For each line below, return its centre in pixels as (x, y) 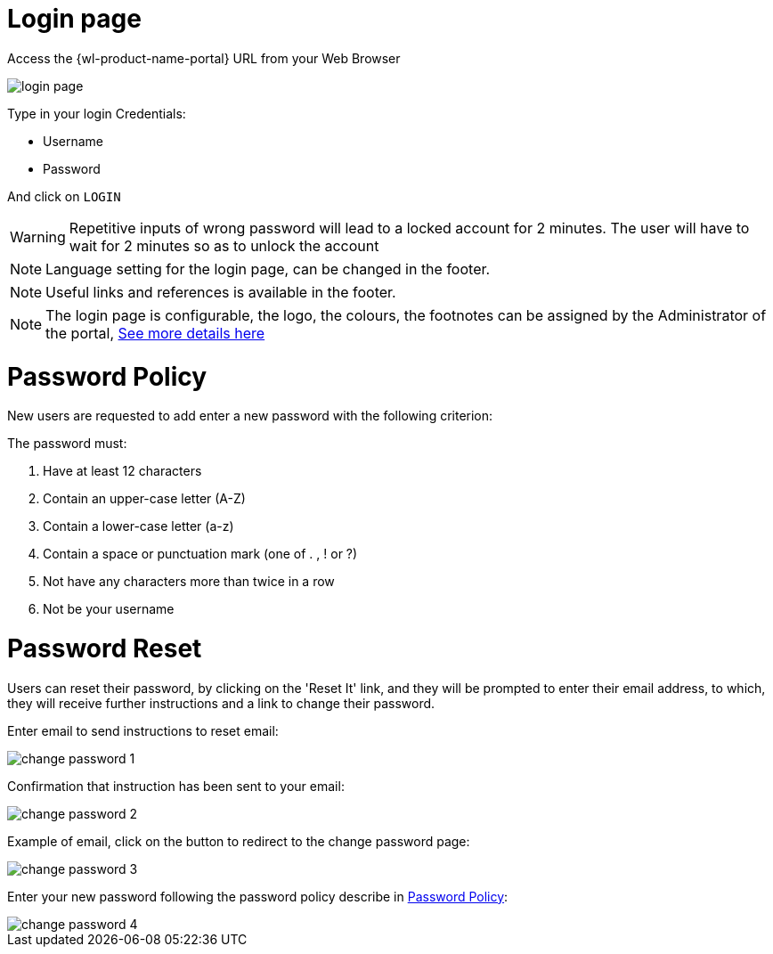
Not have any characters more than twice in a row (189, 582)
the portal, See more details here (155, 333)
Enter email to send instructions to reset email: (143, 730)
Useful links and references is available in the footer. (221, 292)
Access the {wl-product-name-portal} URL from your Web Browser (204, 58)
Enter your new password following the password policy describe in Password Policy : (258, 896)
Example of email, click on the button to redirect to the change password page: (239, 841)
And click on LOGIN (64, 196)
